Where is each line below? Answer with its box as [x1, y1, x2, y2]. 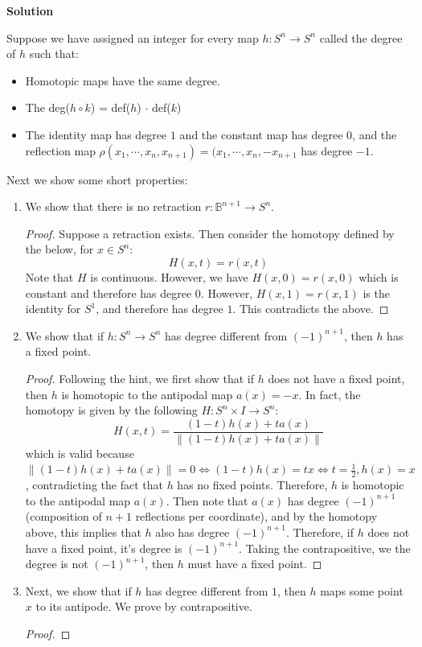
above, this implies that [25, 523, 141, 540]
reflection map [25, 142, 96, 159]
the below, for [25, 241, 94, 258]
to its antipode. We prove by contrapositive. [35, 598, 252, 615]
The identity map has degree [25, 126, 167, 142]
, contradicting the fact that [25, 476, 163, 493]
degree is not [25, 555, 88, 572]
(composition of [25, 508, 102, 525]
